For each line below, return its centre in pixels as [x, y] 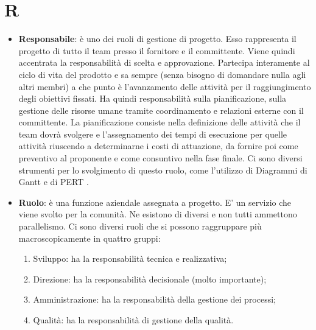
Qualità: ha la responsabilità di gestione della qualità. [133, 320]
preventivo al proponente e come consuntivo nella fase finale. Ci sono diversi [160, 158]
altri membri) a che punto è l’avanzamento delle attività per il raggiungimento [165, 86]
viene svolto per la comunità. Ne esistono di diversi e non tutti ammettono [158, 214]
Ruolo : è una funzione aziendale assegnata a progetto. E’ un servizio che [155, 202]
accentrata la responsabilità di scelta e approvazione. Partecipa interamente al [164, 62]
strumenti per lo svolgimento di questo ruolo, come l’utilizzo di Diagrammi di [163, 170]
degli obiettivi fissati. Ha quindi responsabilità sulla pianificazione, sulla [153, 98]
